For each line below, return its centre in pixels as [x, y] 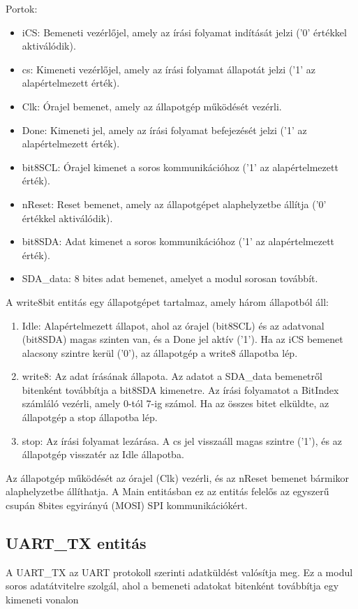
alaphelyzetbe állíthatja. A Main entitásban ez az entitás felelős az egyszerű [167, 491]
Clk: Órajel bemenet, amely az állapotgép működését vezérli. [152, 106]
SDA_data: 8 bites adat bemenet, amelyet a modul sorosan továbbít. [170, 278]
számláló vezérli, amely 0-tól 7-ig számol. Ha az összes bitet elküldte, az [176, 403]
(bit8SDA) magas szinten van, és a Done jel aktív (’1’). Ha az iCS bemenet [182, 339]
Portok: [22, 8]
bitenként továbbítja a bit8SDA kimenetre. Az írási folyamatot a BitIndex [180, 389]
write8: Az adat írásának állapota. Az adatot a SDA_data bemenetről [172, 376]
